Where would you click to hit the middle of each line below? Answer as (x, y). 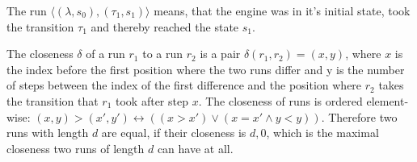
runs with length (48, 133)
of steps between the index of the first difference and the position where (184, 85)
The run (27, 10)
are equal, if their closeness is (174, 133)
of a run (105, 54)
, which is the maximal (322, 133)
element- (388, 100)
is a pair (220, 54)
